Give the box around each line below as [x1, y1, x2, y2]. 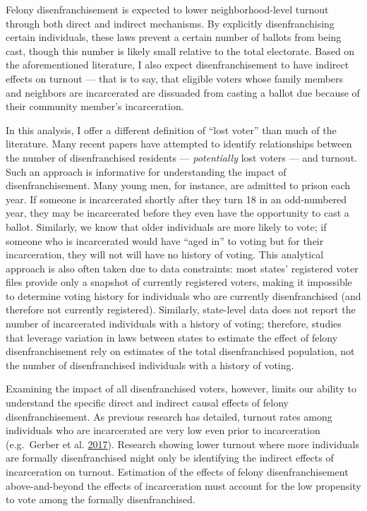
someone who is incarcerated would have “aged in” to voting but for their [6, 233, 324, 248]
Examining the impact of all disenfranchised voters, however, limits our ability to [6, 381, 356, 396]
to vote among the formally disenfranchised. [6, 492, 195, 507]
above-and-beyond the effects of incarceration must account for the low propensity [6, 478, 361, 493]
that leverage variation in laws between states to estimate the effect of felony [6, 330, 338, 344]
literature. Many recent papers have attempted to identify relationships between [6, 136, 352, 151]
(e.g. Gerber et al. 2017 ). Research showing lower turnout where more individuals [6, 436, 359, 451]
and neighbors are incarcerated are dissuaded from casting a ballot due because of [6, 85, 360, 100]
